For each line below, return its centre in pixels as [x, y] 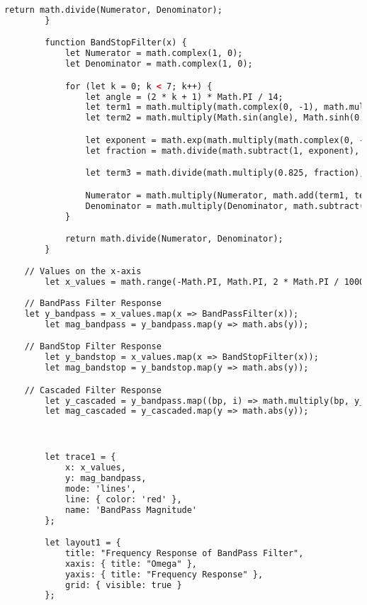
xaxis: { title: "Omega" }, [131, 564]
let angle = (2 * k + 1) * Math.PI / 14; [184, 97]
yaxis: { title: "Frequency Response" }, [164, 574]
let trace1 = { [80, 457]
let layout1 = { [83, 543]
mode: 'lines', [101, 488]
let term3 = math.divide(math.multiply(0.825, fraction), [225, 173]
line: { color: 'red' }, [123, 499]
